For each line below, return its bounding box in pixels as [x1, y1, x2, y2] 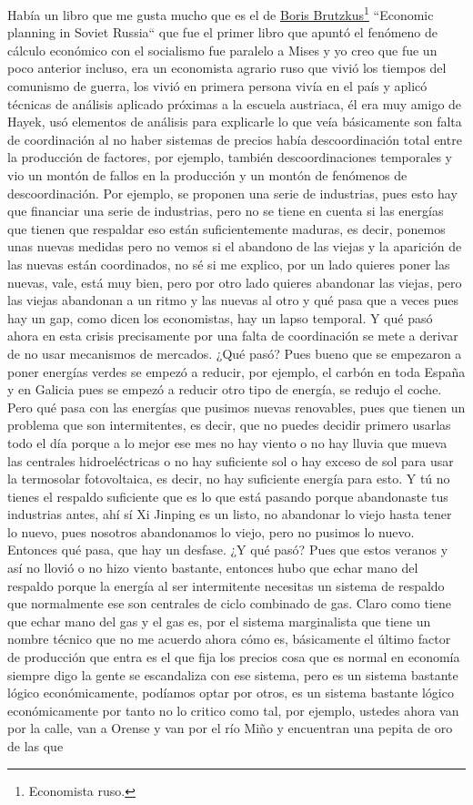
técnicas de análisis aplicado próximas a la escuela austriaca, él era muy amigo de [7, 94, 462, 113]
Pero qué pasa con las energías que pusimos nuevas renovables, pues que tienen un [7, 397, 466, 416]
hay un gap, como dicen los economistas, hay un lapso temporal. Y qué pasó [7, 308, 433, 327]
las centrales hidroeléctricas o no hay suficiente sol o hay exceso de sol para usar [7, 451, 454, 470]
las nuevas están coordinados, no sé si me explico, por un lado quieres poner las [7, 254, 450, 273]
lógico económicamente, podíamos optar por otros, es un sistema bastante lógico [7, 683, 454, 702]
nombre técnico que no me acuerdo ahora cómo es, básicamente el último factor [7, 629, 451, 648]
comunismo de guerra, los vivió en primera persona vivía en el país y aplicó [7, 76, 428, 96]
